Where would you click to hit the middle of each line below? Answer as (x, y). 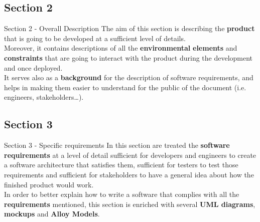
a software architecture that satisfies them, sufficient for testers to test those (121, 165)
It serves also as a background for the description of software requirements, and (129, 77)
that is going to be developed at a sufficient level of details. (95, 38)
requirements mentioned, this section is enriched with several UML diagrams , (130, 204)
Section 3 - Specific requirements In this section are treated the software (117, 145)
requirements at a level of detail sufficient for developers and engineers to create (130, 155)
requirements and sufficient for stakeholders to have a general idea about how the (129, 174)
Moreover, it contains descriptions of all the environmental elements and (121, 48)
